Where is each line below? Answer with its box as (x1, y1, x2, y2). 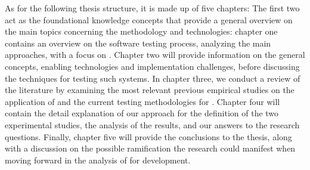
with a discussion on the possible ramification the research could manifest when (5, 142, 296, 154)
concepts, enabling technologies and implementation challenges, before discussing (5, 60, 300, 72)
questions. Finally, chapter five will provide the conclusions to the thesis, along (5, 130, 292, 143)
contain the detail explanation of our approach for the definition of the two (5, 107, 279, 119)
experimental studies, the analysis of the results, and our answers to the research (5, 118, 300, 131)
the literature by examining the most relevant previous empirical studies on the (5, 84, 294, 96)
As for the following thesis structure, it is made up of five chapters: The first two (5, 2, 300, 14)
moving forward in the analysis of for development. (5, 153, 191, 166)
